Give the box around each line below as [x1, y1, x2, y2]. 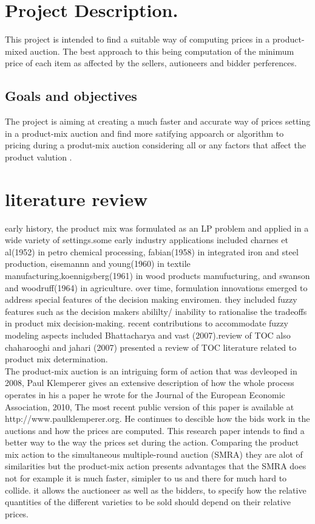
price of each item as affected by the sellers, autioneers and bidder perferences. [5, 57, 297, 69]
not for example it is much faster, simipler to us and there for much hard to [5, 472, 287, 484]
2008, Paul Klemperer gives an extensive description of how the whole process [5, 376, 294, 389]
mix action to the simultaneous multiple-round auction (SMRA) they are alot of [5, 447, 303, 460]
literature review [5, 186, 148, 211]
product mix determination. [5, 353, 108, 365]
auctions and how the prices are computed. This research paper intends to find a [5, 424, 305, 436]
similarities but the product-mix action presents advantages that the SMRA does [5, 460, 307, 472]
